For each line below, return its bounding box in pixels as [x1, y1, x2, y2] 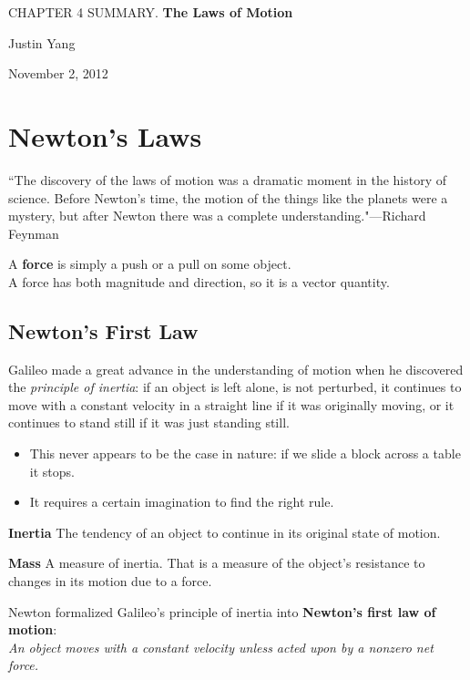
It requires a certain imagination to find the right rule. [29, 492, 334, 511]
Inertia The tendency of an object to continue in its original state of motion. [8, 522, 441, 541]
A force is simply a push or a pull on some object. [8, 254, 291, 273]
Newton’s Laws [8, 117, 202, 154]
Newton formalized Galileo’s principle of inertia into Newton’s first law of [8, 602, 436, 621]
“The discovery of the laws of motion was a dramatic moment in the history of [8, 170, 447, 189]
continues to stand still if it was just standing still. [8, 413, 290, 432]
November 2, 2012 [8, 64, 108, 83]
